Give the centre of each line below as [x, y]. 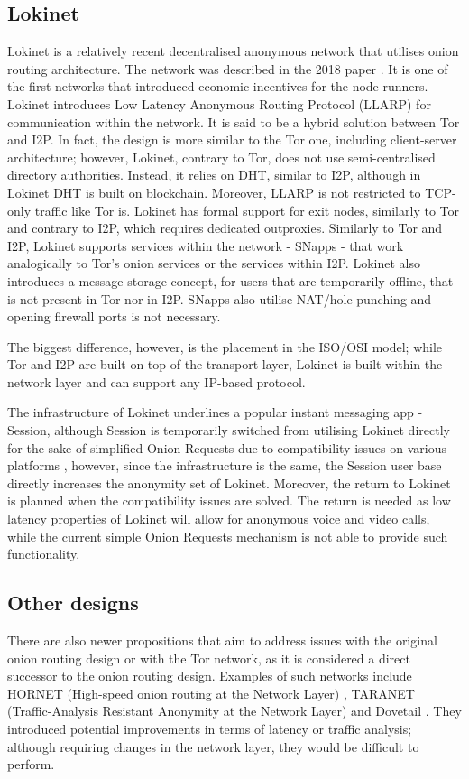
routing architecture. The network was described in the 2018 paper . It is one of [228, 68]
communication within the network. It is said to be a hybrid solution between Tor [234, 121]
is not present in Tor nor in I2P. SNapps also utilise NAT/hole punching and [220, 298]
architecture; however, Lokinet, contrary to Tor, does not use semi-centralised [221, 157]
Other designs [73, 603]
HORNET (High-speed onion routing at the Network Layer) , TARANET [211, 693]
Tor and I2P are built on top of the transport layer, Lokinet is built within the [225, 364]
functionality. [44, 554]
